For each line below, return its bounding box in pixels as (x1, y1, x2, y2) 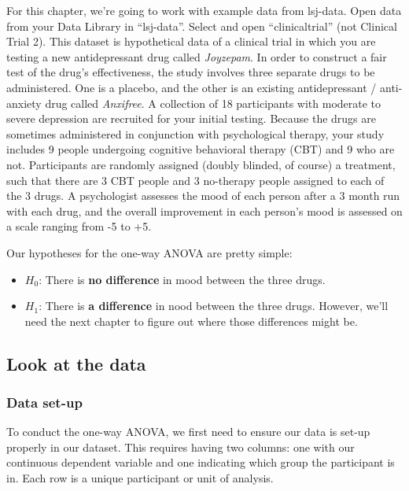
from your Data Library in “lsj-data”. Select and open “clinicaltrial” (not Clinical (6, 17, 397, 34)
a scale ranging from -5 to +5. (6, 218, 152, 234)
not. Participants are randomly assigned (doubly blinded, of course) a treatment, (6, 156, 396, 172)
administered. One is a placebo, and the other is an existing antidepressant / (6, 79, 377, 95)
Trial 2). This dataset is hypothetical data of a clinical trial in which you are (6, 33, 376, 50)
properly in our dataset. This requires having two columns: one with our (6, 438, 355, 455)
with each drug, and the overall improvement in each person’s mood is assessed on (6, 202, 403, 219)
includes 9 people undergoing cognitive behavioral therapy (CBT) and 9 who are (6, 141, 395, 157)
